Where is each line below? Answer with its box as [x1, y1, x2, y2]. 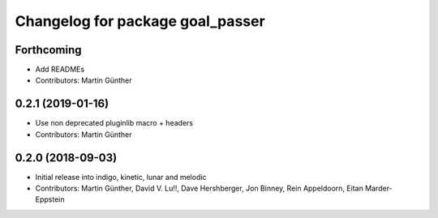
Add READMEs [35, 65, 85, 75]
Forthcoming [15, 43, 82, 57]
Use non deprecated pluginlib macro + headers [35, 118, 194, 128]
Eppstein [35, 194, 65, 204]
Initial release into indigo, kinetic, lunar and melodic [35, 172, 207, 182]
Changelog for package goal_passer [15, 12, 265, 30]
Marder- [365, 183, 393, 194]
